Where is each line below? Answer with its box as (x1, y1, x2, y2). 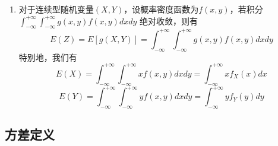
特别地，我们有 (18, 50, 77, 63)
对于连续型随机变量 (18, 3, 94, 15)
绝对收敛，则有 (140, 14, 198, 27)
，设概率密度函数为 (124, 3, 199, 15)
